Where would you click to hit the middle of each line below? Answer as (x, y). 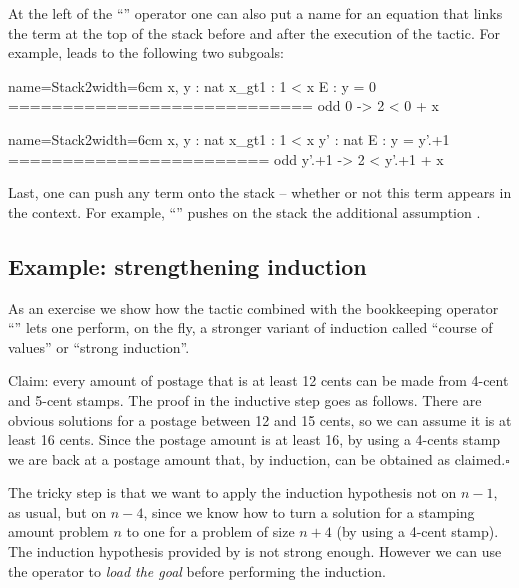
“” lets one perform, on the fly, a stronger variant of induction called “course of (250, 327)
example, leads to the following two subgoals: (146, 52)
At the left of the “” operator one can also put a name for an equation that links (255, 13)
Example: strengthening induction (187, 265)
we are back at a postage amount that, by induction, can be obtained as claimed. (257, 458)
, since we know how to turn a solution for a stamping (309, 511)
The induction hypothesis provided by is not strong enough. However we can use (255, 551)
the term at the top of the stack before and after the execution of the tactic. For (254, 32)
